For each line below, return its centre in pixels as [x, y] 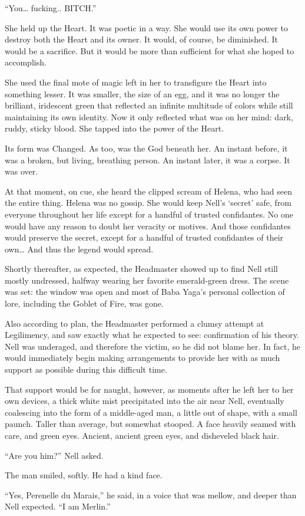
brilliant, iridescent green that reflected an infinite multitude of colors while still [149, 105]
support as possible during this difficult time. [86, 369]
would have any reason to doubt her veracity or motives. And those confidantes [148, 226]
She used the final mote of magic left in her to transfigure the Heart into [136, 82]
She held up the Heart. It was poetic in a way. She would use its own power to [146, 27]
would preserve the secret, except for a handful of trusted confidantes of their [144, 237]
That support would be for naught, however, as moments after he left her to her [149, 389]
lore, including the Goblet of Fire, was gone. [84, 303]
